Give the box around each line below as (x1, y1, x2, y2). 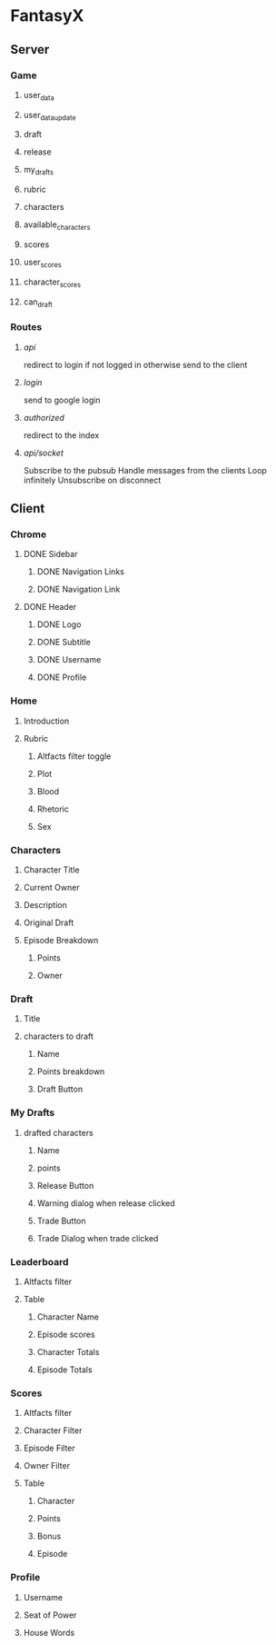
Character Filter (23, 1425, 83, 1436)
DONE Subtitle (36, 637, 92, 648)
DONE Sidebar (23, 549, 78, 560)
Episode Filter (23, 1442, 75, 1454)
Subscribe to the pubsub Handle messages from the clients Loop (23, 464, 267, 475)
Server (10, 42, 50, 57)
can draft (23, 296, 53, 309)
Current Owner (23, 882, 80, 893)
